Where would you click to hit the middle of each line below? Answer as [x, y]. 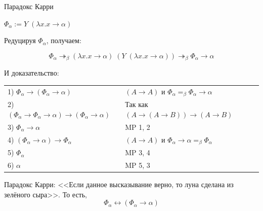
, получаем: [64, 40]
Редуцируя [20, 40]
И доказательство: [32, 73]
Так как [137, 104]
